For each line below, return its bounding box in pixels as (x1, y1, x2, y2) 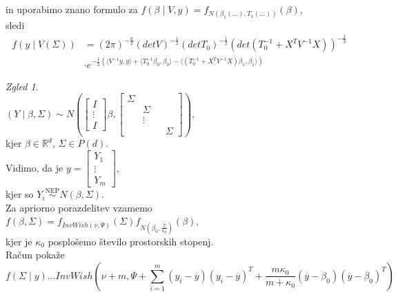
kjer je (6, 234, 32, 248)
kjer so (6, 187, 34, 201)
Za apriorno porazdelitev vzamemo (6, 200, 152, 214)
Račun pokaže (6, 247, 65, 262)
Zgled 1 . (6, 79, 39, 93)
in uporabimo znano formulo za (6, 2, 138, 16)
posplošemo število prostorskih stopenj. (48, 234, 214, 248)
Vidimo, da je (6, 160, 63, 174)
